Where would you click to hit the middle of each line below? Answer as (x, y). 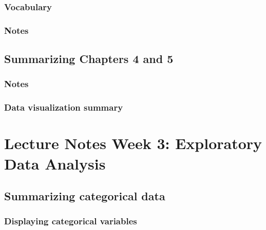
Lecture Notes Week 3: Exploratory (133, 143)
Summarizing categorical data (85, 196)
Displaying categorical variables (71, 221)
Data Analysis (55, 163)
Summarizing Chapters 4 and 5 (89, 59)
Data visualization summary (64, 107)
